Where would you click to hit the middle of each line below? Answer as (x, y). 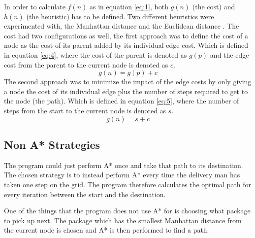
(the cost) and (214, 6)
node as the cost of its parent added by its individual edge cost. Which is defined (126, 45)
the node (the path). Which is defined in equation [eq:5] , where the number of (122, 101)
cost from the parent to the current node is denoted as (86, 64)
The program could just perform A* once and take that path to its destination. (124, 165)
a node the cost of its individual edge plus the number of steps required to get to (126, 91)
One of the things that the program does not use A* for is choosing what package (127, 211)
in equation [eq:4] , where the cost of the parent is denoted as (96, 54)
